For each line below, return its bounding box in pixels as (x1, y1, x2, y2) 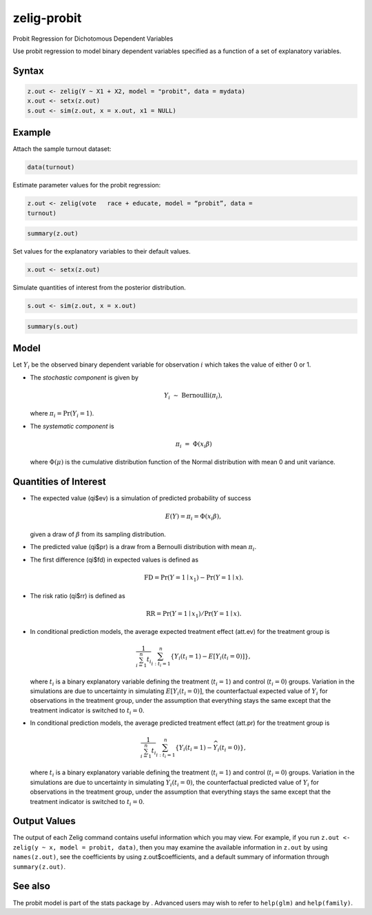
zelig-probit (12, 10, 82, 25)
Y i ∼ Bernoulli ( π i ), (163, 391, 223, 401)
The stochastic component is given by (30, 373, 139, 382)
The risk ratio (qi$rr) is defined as (30, 591, 125, 599)
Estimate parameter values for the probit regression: (12, 181, 161, 189)
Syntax (12, 65, 44, 76)
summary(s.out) (27, 322, 79, 330)
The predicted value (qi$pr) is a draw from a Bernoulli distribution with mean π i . (30, 543, 257, 553)
